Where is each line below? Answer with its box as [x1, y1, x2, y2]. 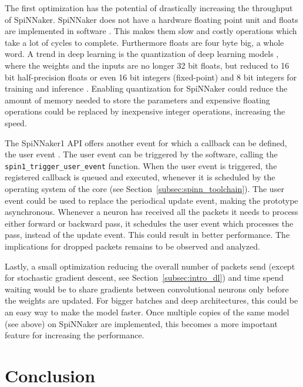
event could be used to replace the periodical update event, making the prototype [5, 194, 298, 206]
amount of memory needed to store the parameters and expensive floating [5, 93, 270, 106]
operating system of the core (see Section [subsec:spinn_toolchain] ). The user [5, 182, 284, 194]
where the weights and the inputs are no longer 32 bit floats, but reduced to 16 [5, 59, 289, 71]
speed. [5, 116, 27, 129]
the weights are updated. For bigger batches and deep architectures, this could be [5, 294, 298, 307]
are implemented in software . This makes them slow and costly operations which [5, 25, 297, 37]
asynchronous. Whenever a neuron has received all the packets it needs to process [5, 206, 298, 218]
